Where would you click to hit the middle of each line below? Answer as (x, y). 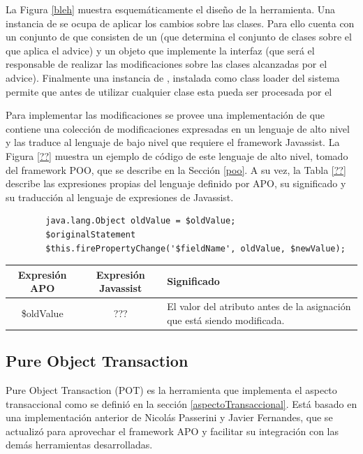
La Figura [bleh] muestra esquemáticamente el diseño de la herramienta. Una (171, 9)
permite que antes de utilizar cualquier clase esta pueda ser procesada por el (169, 91)
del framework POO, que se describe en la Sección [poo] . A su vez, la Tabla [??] (176, 169)
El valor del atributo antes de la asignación (259, 306)
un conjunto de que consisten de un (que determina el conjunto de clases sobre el (179, 37)
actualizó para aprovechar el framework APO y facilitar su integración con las (172, 431)
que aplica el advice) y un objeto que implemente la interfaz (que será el (160, 50)
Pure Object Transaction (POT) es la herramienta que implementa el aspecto (171, 389)
